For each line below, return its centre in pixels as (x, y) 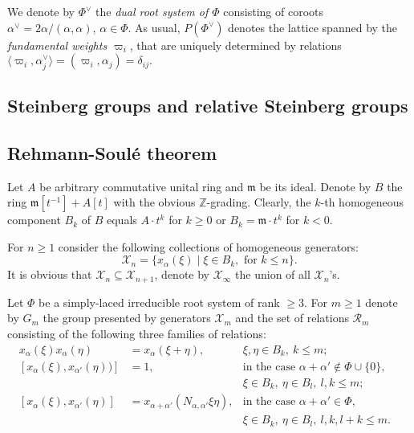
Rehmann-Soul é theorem (112, 152)
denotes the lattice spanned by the (313, 27)
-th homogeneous (362, 202)
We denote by (41, 11)
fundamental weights (57, 45)
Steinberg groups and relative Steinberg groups (208, 105)
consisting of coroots (273, 11)
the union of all (273, 274)
